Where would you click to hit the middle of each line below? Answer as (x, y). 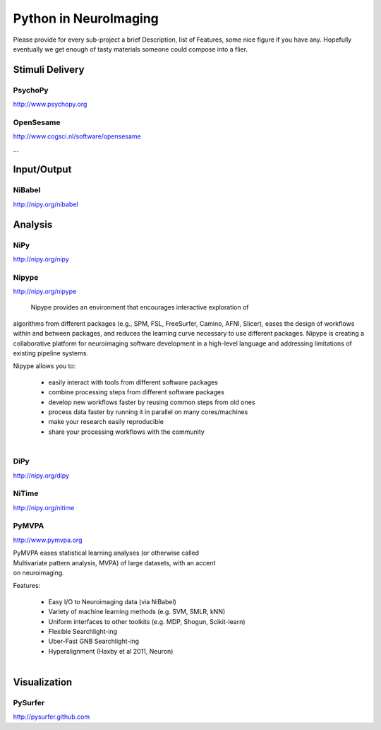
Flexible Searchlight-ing (83, 631)
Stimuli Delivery (49, 70)
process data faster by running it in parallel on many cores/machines (148, 412)
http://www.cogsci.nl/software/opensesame (77, 136)
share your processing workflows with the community (126, 432)
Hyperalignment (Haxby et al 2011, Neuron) (111, 651)
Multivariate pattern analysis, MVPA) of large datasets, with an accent (114, 563)
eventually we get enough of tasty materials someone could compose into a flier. (131, 49)
